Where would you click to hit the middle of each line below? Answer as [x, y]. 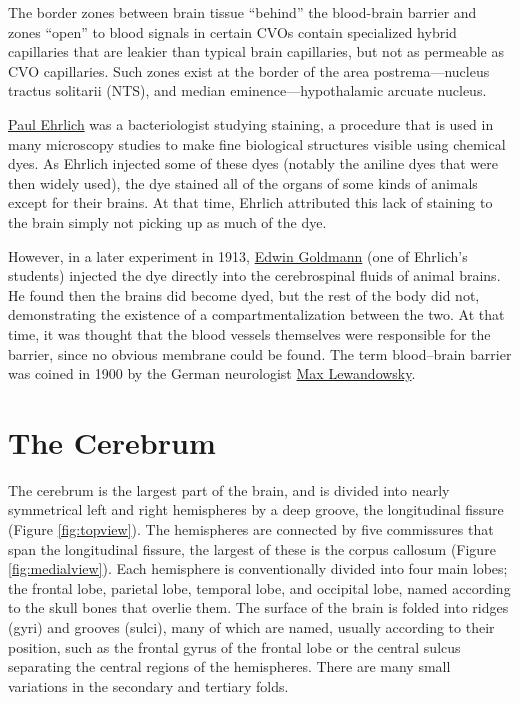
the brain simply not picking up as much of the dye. [167, 221]
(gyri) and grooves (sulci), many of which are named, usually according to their [251, 626]
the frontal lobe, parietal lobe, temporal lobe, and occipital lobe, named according [259, 587]
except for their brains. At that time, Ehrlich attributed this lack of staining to [250, 202]
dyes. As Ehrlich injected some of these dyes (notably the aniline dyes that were [253, 163]
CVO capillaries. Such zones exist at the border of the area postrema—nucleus [249, 70]
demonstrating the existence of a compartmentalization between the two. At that [256, 314]
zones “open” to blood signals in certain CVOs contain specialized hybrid [232, 31]
